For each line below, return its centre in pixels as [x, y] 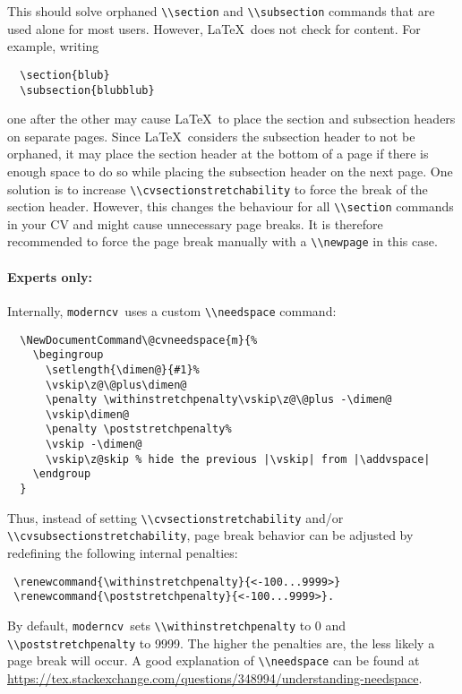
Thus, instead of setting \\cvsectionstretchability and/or [175, 517]
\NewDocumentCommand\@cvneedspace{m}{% [139, 340]
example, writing [53, 46]
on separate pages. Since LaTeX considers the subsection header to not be [211, 136]
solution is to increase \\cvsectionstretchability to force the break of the [218, 188]
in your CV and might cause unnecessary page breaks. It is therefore [195, 223]
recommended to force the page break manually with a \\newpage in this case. [222, 241]
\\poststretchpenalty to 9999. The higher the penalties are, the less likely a [221, 643]
